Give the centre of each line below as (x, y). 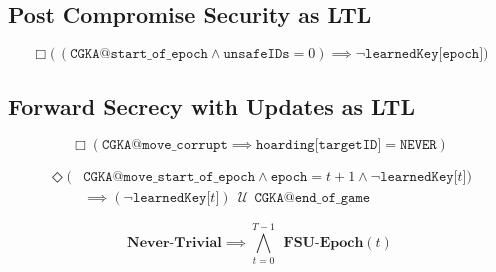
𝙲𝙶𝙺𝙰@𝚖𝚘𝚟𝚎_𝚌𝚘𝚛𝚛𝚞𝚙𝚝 (164, 145)
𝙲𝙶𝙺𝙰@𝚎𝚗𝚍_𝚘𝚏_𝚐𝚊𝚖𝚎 (312, 198)
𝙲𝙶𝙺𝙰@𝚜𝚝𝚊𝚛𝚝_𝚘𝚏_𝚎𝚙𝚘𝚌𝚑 (139, 54)
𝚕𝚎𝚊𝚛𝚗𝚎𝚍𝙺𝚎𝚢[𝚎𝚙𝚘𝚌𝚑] (424, 54)
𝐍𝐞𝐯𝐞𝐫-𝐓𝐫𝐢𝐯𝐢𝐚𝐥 (174, 243)
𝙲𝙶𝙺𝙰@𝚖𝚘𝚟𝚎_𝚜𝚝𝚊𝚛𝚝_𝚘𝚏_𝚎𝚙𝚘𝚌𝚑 (169, 177)
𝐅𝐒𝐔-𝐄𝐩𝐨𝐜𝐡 (323, 243)
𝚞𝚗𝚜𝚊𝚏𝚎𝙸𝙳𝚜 (256, 54)
